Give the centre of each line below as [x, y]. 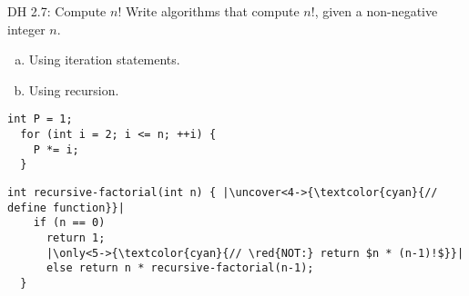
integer [26, 29]
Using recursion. [74, 89]
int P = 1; [40, 119]
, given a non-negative [376, 11]
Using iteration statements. [104, 59]
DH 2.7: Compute [57, 11]
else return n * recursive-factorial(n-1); [180, 268]
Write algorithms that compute [212, 11]
